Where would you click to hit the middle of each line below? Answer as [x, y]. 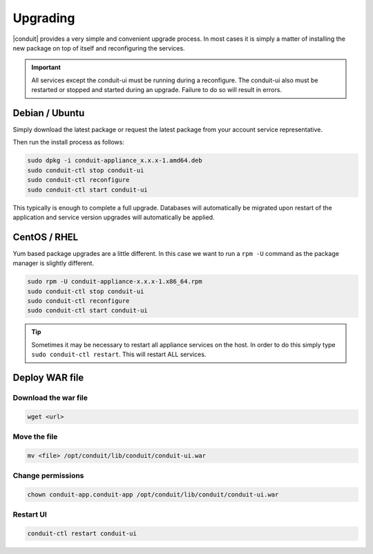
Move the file [35, 437]
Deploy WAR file [48, 377]
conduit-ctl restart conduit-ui [82, 534]
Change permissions [48, 476]
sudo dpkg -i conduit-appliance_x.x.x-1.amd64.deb [115, 160]
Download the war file [50, 398]
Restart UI [30, 515]
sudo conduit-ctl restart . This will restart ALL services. [119, 354]
